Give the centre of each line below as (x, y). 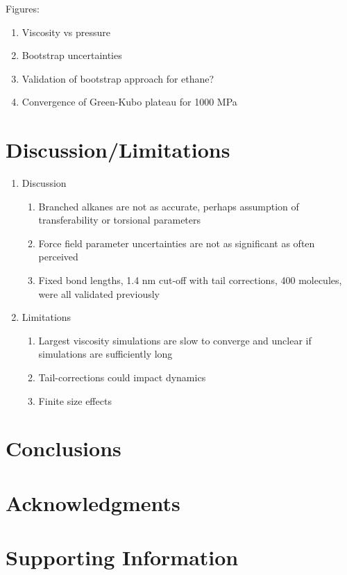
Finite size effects (75, 400)
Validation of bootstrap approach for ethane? (118, 78)
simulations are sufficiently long (105, 354)
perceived (58, 257)
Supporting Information (122, 557)
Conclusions (64, 448)
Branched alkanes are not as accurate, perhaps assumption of (169, 206)
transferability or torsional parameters (120, 220)
